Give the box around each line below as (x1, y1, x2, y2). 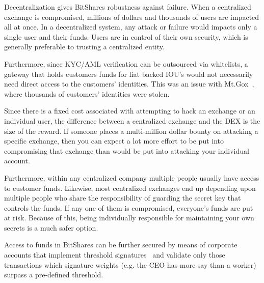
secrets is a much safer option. (4, 222, 98, 233)
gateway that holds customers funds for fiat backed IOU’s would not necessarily (4, 68, 253, 79)
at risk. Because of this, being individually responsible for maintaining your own (4, 212, 254, 223)
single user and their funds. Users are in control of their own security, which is (4, 31, 248, 42)
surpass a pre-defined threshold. (4, 269, 103, 280)
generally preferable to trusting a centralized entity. (4, 41, 165, 52)
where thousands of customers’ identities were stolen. (4, 88, 170, 99)
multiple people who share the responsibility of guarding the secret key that (4, 192, 241, 203)
